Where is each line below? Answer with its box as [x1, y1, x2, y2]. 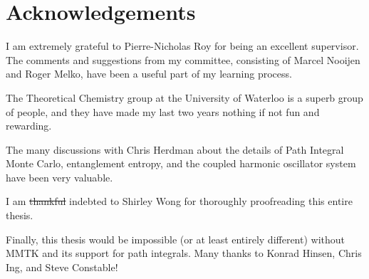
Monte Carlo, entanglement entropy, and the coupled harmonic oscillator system [6, 156, 356, 171]
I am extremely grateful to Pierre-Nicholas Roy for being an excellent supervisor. [6, 38, 359, 53]
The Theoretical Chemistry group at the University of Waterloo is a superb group [6, 90, 363, 105]
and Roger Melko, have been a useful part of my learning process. [6, 66, 292, 81]
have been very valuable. [6, 169, 113, 184]
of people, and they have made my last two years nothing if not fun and [6, 104, 320, 119]
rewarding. [6, 118, 52, 133]
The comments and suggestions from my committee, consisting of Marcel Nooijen [6, 52, 360, 67]
